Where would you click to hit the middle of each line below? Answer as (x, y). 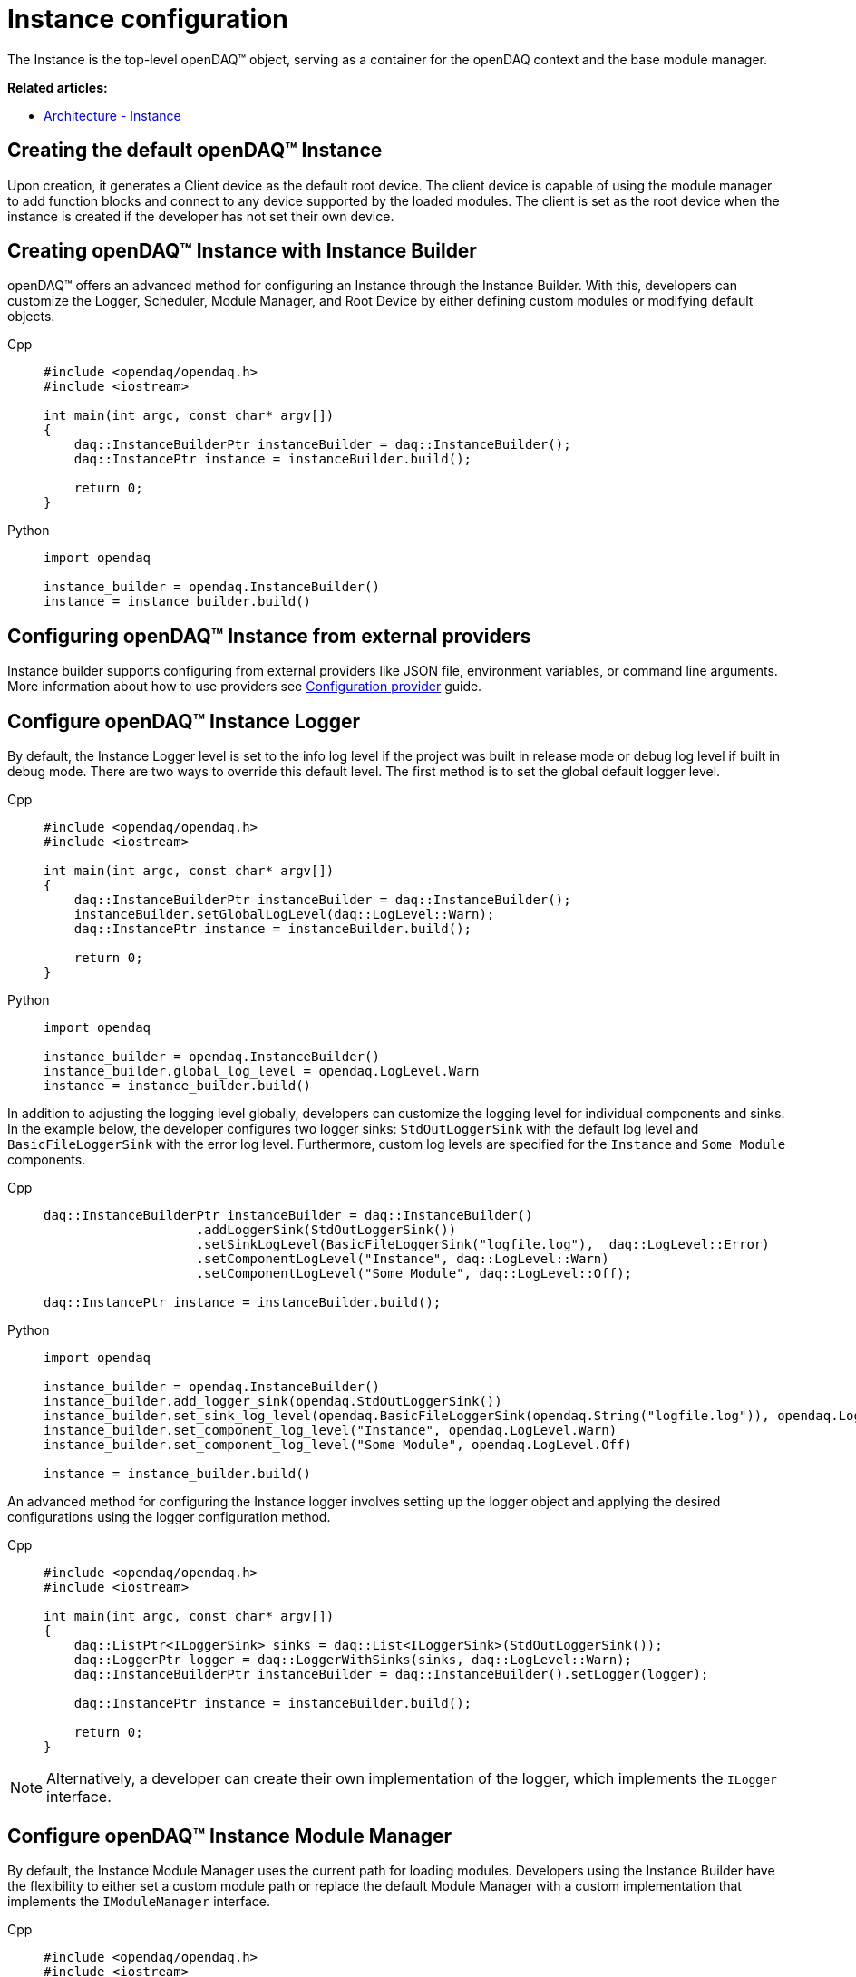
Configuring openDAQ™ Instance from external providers (269, 636)
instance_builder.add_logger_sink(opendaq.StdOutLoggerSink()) (273, 1402)
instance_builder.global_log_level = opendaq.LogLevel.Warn (262, 1071)
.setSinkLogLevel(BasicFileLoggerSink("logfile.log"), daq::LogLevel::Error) (483, 1245)
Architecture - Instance (112, 115)
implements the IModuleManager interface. (139, 1901)
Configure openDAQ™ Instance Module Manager (229, 1836)
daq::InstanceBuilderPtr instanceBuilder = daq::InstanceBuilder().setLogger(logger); (391, 1675)
